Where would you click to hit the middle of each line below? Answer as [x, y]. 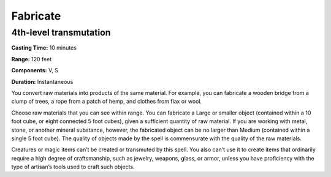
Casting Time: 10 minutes [44, 48]
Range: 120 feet [32, 59]
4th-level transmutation [61, 32]
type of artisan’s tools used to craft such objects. [73, 167]
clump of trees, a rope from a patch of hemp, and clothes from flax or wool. [107, 102]
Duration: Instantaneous [42, 81]
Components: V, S [35, 70]
